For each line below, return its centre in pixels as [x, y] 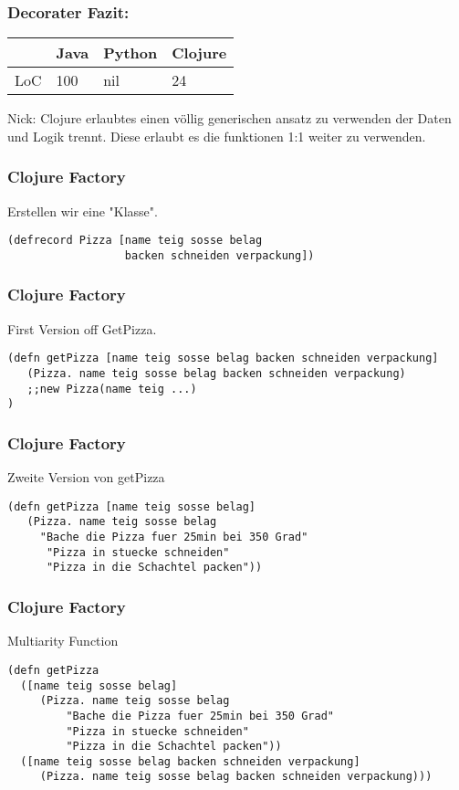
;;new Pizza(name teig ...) [112, 389]
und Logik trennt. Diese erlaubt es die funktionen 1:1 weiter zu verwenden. [217, 136]
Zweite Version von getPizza [86, 477]
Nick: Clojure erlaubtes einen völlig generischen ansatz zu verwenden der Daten [229, 118]
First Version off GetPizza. [82, 328]
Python [130, 53]
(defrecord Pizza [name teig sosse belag [135, 241]
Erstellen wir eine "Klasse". [83, 211]
